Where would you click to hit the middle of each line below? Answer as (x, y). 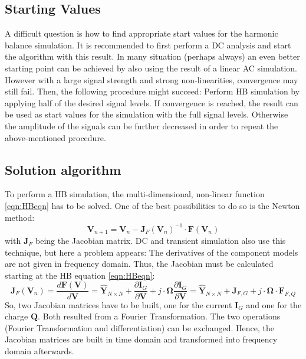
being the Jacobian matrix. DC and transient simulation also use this (160, 241)
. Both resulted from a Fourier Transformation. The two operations (159, 316)
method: (20, 217)
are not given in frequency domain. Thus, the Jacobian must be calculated (139, 264)
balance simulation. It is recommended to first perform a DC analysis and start (148, 45)
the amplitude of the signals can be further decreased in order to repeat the (142, 125)
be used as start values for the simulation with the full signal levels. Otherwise (147, 114)
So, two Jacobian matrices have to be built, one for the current (119, 304)
